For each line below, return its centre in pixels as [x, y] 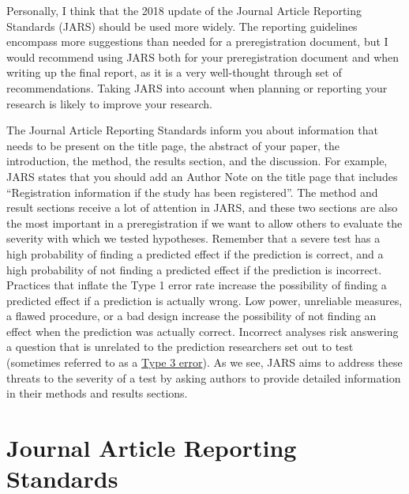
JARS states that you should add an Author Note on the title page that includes [202, 176]
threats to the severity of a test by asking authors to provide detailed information [204, 377]
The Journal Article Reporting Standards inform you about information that [192, 130]
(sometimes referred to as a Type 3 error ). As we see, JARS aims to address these [204, 362]
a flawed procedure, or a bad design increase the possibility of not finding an [191, 316]
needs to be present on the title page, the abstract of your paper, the [173, 145]
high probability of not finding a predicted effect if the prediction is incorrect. [194, 269]
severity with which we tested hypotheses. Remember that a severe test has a [193, 238]
